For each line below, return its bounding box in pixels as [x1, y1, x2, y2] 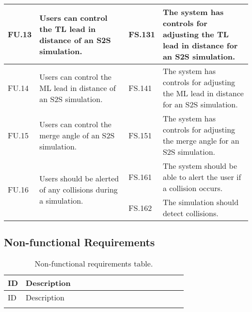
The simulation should [162, 196, 239, 208]
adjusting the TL [162, 29, 229, 40]
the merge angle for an [162, 135, 239, 146]
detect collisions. [162, 208, 219, 219]
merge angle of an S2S [39, 129, 115, 141]
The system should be [162, 160, 237, 171]
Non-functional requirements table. [34, 258, 153, 269]
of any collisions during [39, 184, 118, 195]
